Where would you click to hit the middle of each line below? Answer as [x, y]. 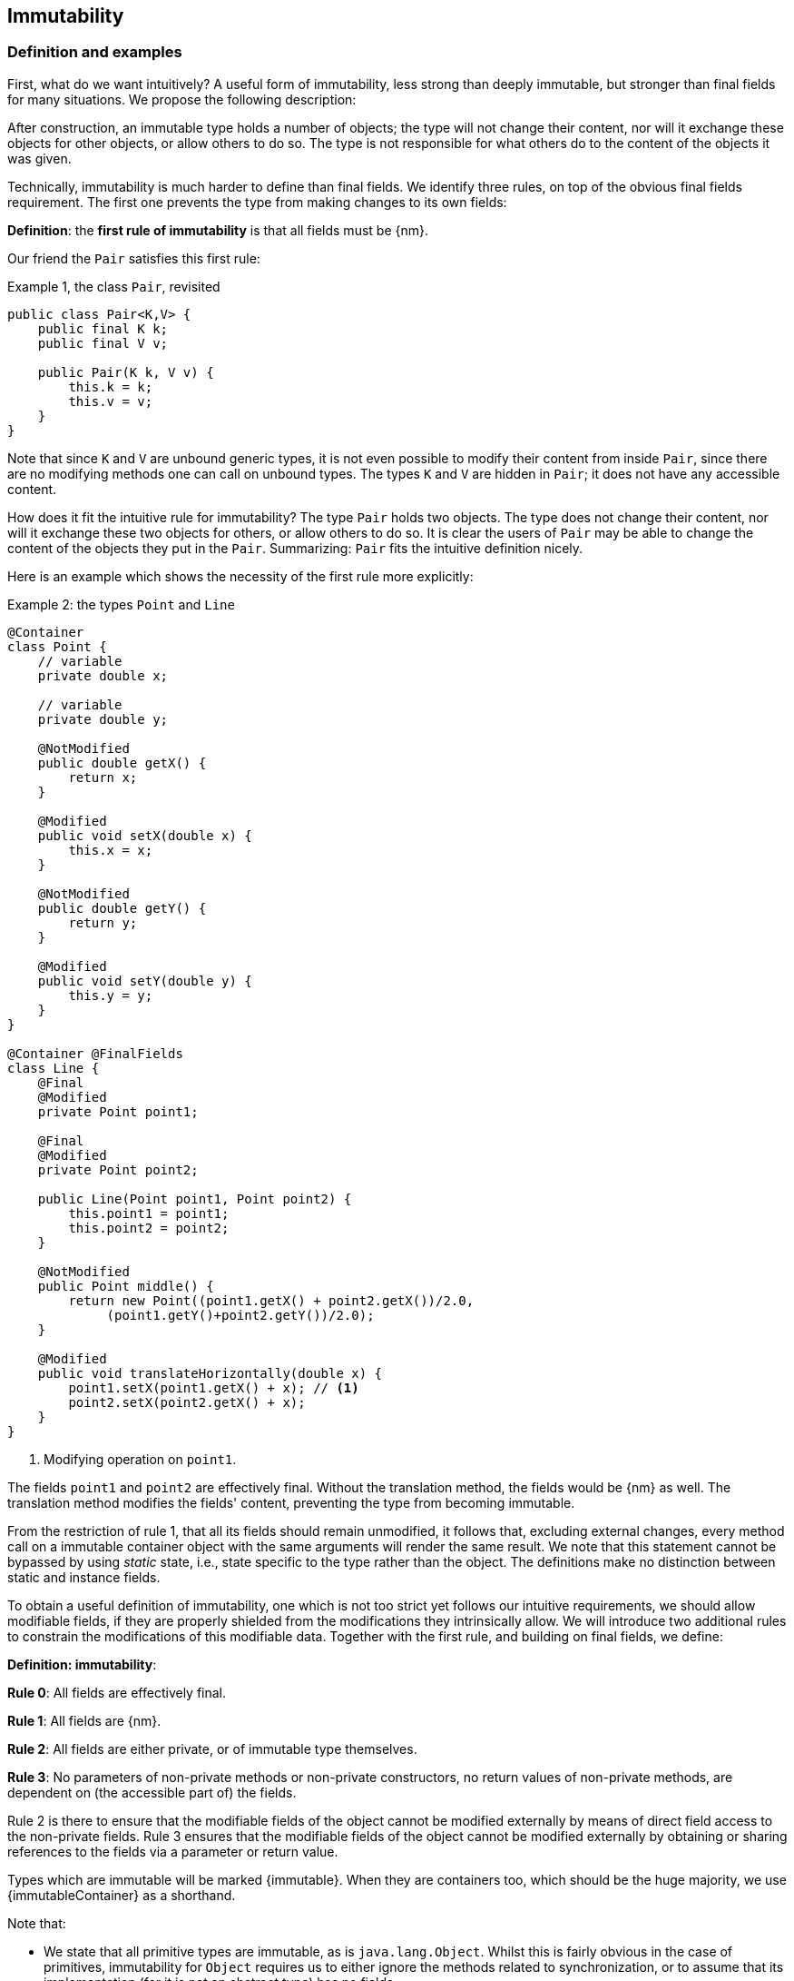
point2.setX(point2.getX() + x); [187, 1402]
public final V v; [103, 343]
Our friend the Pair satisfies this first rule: [134, 258]
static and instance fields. [84, 1577]
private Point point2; [118, 1169]
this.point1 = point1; [149, 1213]
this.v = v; [111, 401]
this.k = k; [111, 386]
